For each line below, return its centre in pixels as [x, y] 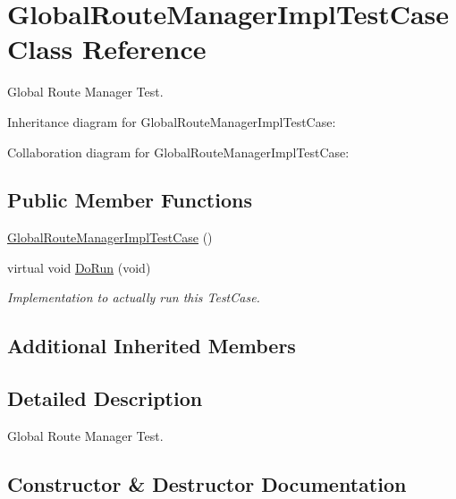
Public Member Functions [130, 200]
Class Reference [107, 49]
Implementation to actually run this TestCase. [134, 297]
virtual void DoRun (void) [79, 267]
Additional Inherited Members [152, 346]
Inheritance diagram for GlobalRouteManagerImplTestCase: [172, 121]
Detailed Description [105, 398]
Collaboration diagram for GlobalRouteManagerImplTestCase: [178, 152]
